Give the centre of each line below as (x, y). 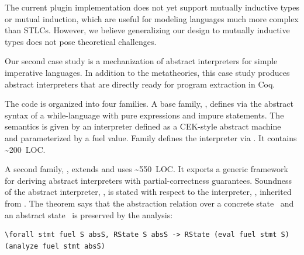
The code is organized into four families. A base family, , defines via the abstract (149, 104)
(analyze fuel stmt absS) (55, 246)
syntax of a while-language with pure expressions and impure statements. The (144, 115)
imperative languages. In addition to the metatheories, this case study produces (147, 72)
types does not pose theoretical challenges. (81, 41)
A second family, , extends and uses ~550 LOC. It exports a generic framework (146, 169)
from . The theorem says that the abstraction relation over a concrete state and (149, 203)
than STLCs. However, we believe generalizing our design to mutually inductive (147, 30)
